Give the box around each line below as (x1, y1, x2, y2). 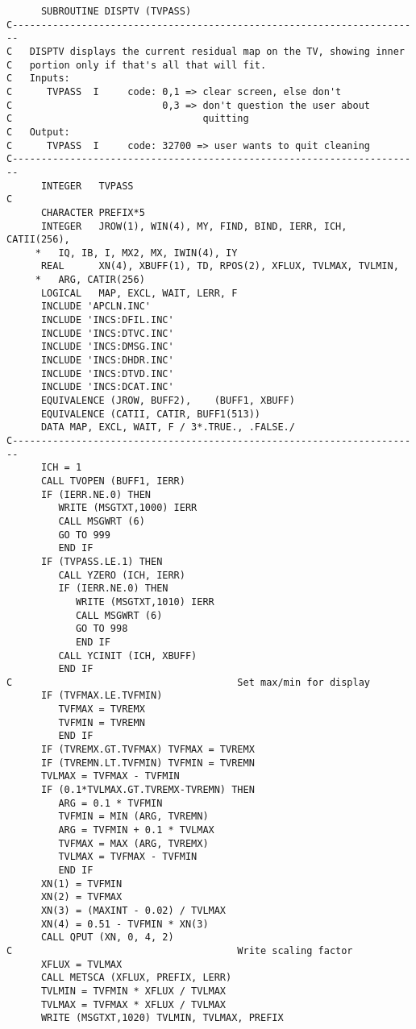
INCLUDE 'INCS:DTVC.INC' (40, 327, 174, 339)
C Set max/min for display (6, 676, 371, 688)
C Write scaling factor (6, 944, 353, 956)
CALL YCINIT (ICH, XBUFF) (58, 649, 198, 662)
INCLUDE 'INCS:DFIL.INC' (40, 314, 174, 326)
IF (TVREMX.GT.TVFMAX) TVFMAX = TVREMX (40, 744, 255, 756)
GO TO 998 (75, 623, 128, 635)
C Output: (6, 126, 70, 138)
